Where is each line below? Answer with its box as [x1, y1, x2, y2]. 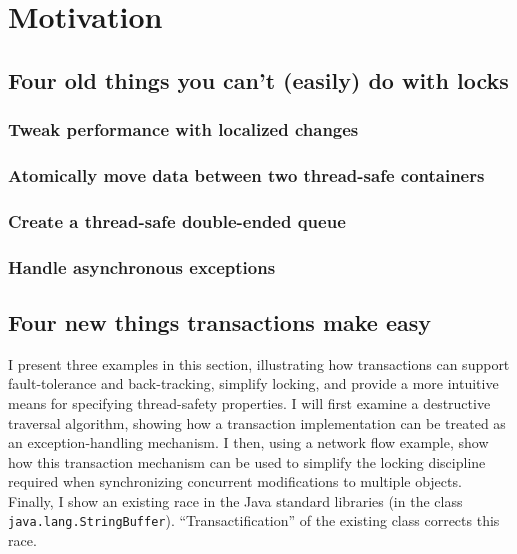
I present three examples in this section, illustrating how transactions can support [8, 353, 510, 374]
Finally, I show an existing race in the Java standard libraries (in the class [8, 490, 463, 511]
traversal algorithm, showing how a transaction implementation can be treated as [8, 412, 506, 433]
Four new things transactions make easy [8, 306, 432, 337]
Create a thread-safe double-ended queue [8, 208, 346, 233]
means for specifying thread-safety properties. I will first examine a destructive [8, 392, 491, 413]
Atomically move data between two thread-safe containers [8, 162, 485, 187]
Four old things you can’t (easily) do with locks [8, 64, 509, 95]
